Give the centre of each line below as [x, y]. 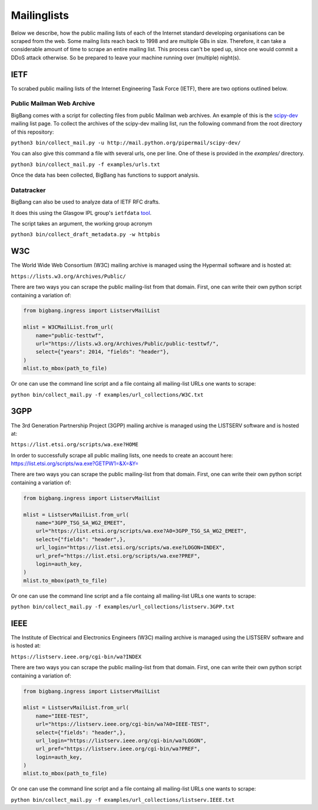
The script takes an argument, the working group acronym [82, 224]
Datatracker [28, 190]
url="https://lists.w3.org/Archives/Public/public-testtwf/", [127, 344]
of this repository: [32, 132]
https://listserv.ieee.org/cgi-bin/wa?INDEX [76, 657]
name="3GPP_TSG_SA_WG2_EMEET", [81, 523]
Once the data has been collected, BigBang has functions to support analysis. [105, 175]
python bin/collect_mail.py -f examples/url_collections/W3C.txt [107, 395]
